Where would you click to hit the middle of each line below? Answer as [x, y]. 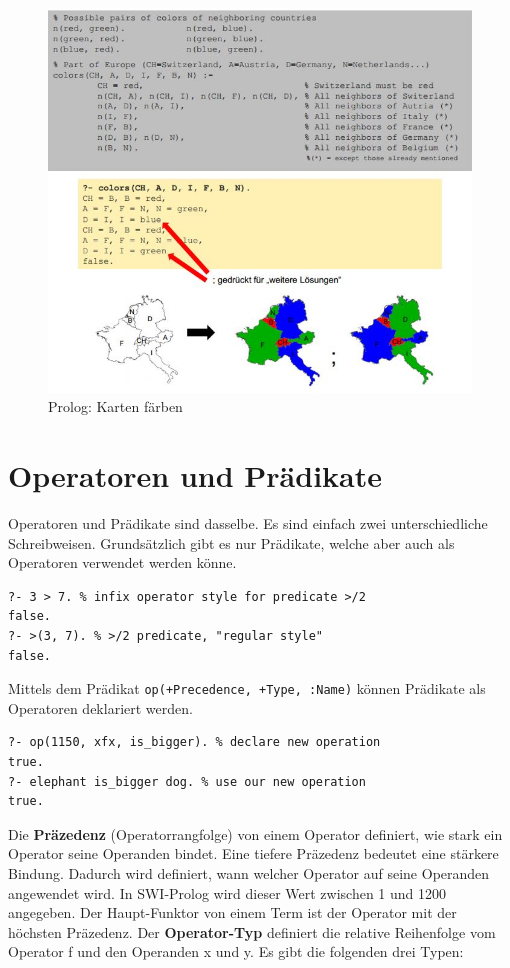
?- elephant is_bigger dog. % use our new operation [187, 781]
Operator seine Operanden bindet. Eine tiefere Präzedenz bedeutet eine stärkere [253, 853]
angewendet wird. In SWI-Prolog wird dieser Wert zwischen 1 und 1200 [227, 892]
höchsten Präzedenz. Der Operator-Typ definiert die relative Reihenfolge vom [252, 931]
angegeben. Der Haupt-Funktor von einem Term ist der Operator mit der [232, 912]
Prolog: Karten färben [115, 406]
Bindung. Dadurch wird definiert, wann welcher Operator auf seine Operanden [249, 873]
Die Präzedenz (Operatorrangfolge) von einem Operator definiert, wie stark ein [255, 833]
